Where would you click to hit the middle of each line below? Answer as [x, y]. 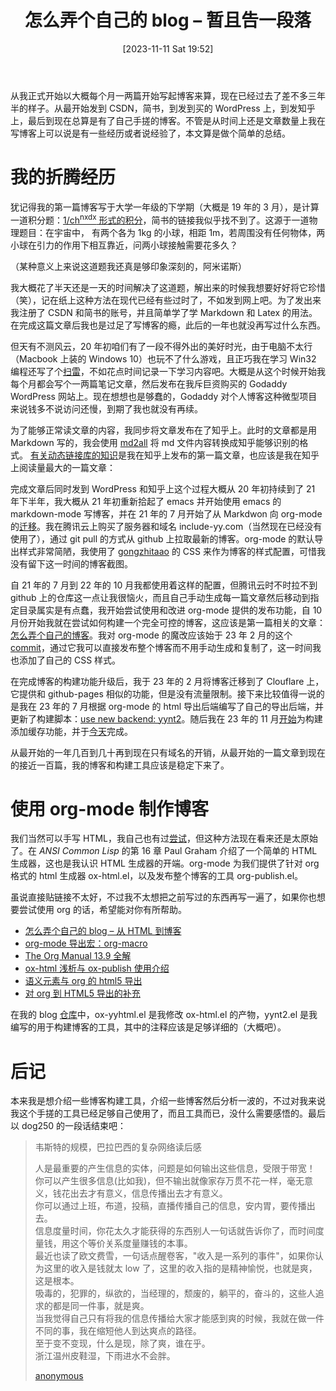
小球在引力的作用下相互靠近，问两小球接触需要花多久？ [124, 245]
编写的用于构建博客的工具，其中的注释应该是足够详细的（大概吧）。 [148, 1027]
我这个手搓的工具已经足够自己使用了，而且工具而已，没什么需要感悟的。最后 [168, 1113]
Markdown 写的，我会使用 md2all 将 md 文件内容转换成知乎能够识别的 [155, 442]
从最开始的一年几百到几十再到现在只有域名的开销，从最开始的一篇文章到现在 [168, 752]
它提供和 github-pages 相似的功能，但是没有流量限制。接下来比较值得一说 [163, 693]
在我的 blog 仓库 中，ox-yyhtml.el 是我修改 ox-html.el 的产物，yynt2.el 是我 [164, 1015]
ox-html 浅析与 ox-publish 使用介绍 [97, 968]
